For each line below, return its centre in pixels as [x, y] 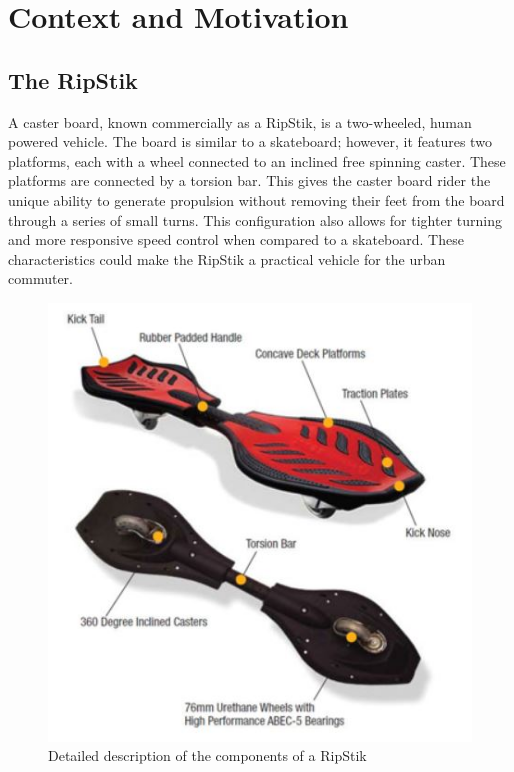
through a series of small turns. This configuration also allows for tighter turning [255, 219]
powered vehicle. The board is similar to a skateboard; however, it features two [250, 141]
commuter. [40, 278]
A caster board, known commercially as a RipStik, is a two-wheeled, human [240, 121]
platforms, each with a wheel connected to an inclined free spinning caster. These [257, 160]
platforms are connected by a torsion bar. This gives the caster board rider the [249, 180]
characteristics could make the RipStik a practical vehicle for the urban [227, 258]
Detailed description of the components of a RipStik [207, 755]
